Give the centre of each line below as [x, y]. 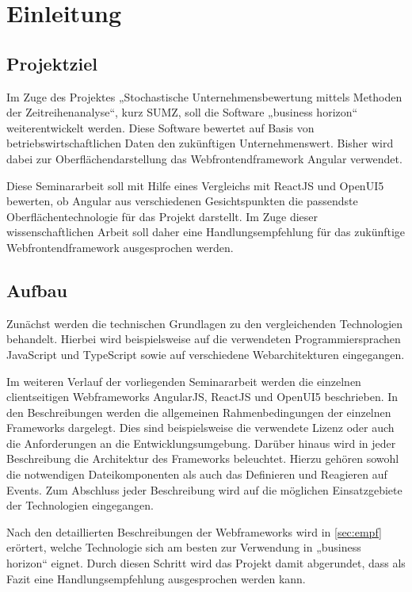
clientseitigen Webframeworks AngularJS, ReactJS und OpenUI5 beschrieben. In [202, 397]
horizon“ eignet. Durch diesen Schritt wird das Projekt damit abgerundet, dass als [206, 563]
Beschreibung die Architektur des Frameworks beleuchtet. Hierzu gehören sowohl [203, 458]
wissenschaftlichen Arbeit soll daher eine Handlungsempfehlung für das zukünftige [206, 232]
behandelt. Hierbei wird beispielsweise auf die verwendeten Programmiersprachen [204, 339]
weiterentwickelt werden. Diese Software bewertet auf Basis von [160, 127]
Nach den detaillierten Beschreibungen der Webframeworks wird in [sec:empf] [194, 531]
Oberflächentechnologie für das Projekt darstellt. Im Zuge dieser [162, 216]
